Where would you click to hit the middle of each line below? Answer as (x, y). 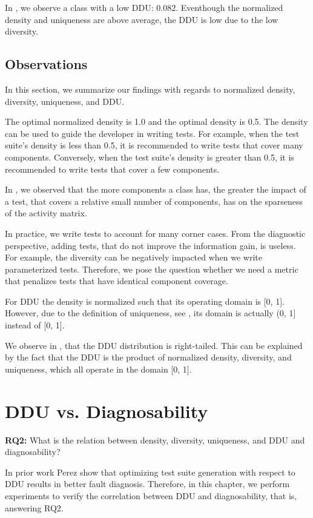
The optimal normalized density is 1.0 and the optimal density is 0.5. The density (156, 121)
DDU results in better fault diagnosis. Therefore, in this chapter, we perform (147, 484)
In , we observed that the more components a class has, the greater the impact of (156, 189)
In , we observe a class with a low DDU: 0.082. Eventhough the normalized (144, 7)
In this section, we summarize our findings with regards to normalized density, (150, 89)
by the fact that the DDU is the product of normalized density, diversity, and (148, 357)
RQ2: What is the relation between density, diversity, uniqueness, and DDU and (155, 440)
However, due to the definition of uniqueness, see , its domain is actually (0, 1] (150, 313)
